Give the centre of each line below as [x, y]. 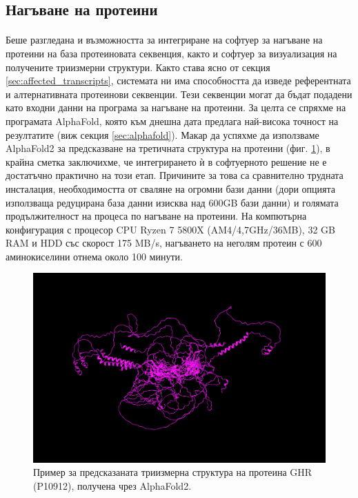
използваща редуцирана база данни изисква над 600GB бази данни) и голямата [172, 202]
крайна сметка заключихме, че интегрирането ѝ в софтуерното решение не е [166, 161]
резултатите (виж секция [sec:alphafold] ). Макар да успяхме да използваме [162, 134]
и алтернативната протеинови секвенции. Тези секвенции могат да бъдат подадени [179, 94]
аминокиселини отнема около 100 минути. [94, 256]
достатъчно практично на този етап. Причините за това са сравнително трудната [175, 175]
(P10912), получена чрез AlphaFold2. [112, 485]
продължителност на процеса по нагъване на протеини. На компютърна [156, 216]
